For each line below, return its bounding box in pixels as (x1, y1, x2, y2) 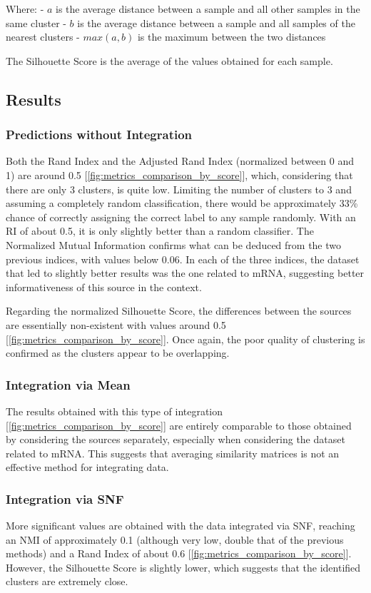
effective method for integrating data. (6, 460, 169, 475)
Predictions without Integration (6, 126, 193, 143)
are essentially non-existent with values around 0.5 (6, 317, 226, 332)
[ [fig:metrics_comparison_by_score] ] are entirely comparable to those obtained (6, 417, 352, 432)
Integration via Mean (6, 375, 131, 393)
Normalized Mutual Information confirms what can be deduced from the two (6, 237, 342, 252)
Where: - (6, 1, 44, 16)
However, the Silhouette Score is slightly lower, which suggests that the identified (6, 559, 361, 574)
